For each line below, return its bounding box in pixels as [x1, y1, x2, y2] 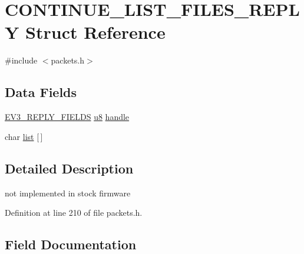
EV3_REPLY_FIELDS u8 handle [5, 111, 130, 123]
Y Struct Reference [5, 20, 166, 44]
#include [5, 54, 38, 66]
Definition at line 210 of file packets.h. [5, 206, 143, 219]
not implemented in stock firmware [5, 186, 131, 199]
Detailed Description [5, 159, 134, 177]
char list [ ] [5, 130, 43, 142]
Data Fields [5, 83, 77, 101]
